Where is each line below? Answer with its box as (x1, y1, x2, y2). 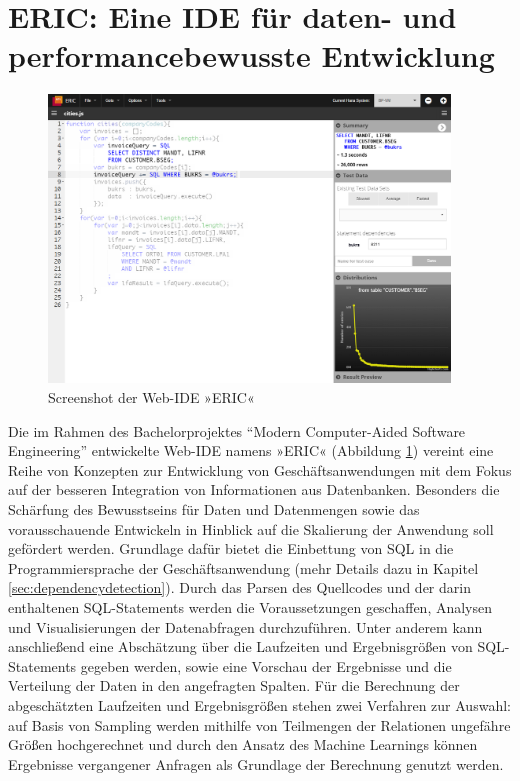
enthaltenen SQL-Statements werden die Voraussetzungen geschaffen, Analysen (8, 596, 493, 617)
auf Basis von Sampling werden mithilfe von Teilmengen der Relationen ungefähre (8, 714, 511, 735)
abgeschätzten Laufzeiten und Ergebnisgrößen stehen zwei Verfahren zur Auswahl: (8, 694, 511, 715)
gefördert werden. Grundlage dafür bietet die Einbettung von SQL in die (8, 538, 454, 559)
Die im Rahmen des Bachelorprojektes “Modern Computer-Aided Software (8, 420, 466, 441)
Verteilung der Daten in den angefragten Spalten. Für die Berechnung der (8, 675, 460, 696)
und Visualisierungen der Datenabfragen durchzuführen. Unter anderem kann (8, 616, 483, 637)
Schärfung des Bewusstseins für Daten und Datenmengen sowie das (8, 498, 420, 519)
